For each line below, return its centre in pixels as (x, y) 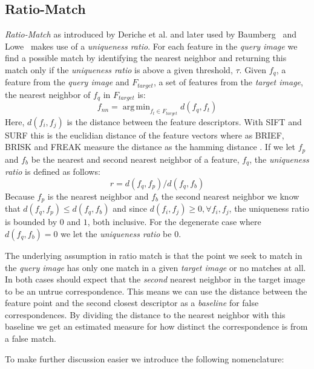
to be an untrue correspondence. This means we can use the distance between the (156, 291)
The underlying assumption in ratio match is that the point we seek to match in (154, 255)
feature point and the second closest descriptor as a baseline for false (132, 303)
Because (20, 196)
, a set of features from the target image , (228, 82)
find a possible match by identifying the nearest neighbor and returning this (146, 58)
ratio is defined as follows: (53, 171)
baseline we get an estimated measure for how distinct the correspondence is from (156, 326)
